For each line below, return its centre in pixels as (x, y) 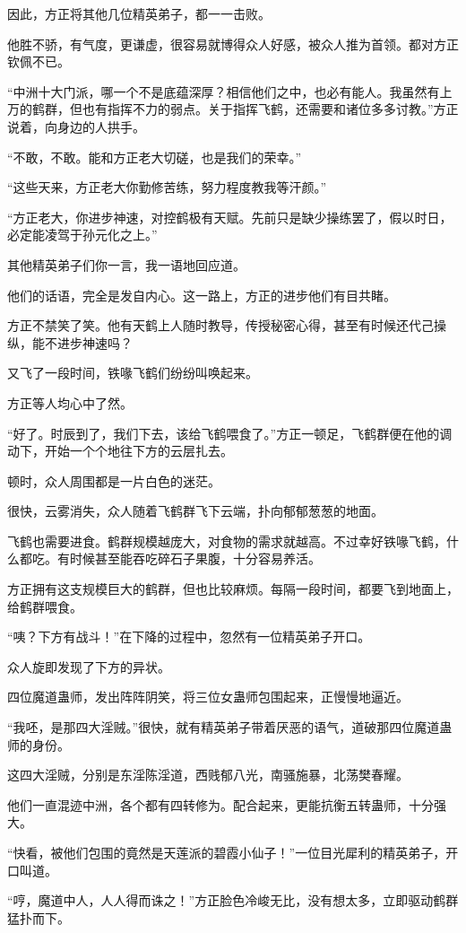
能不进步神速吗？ (82, 342)
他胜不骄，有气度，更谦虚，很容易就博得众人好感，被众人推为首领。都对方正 (233, 44)
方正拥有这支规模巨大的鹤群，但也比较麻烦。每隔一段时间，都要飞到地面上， (233, 589)
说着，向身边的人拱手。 (76, 126)
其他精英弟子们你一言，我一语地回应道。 (126, 264)
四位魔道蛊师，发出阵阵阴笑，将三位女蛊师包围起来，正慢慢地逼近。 (208, 697)
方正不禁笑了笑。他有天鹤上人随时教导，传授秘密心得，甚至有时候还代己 (220, 325)
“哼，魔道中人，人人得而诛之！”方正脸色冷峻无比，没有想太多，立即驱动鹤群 (233, 900)
